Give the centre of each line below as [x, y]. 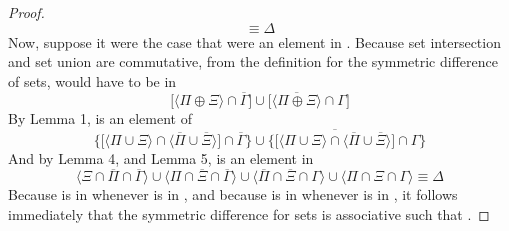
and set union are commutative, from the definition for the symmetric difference [253, 61]
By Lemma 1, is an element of [100, 117]
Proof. [26, 12]
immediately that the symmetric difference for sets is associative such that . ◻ [249, 214]
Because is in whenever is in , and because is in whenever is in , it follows [233, 194]
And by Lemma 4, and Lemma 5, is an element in [161, 157]
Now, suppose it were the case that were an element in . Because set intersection [254, 41]
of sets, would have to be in [92, 80]
